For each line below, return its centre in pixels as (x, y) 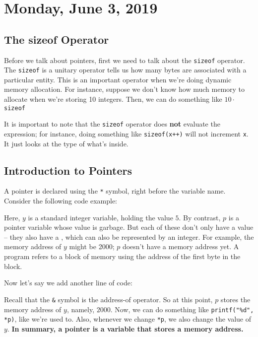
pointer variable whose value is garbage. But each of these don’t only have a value (129, 227)
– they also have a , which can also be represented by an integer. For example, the (129, 236)
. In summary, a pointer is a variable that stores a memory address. (125, 328)
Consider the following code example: (61, 201)
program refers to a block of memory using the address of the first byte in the (122, 256)
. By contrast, (200, 217)
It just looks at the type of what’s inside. (66, 143)
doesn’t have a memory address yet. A (181, 246)
